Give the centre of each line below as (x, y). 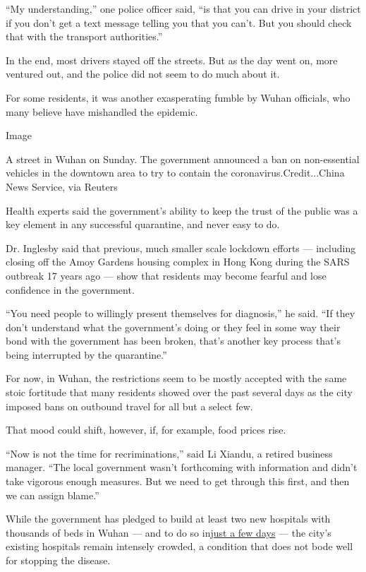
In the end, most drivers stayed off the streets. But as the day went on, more (172, 60)
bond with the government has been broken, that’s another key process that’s (173, 341)
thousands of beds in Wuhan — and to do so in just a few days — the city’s (169, 532)
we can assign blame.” (53, 495)
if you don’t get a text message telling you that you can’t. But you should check (179, 22)
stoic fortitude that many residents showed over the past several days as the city (179, 392)
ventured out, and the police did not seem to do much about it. (143, 74)
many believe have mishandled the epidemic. (102, 111)
